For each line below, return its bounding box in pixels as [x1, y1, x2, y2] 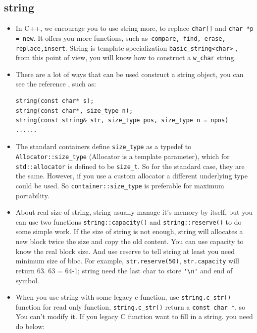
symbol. [15, 275, 39, 285]
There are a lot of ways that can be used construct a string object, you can [15, 69, 244, 79]
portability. [15, 190, 50, 200]
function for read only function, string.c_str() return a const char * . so [15, 301, 246, 312]
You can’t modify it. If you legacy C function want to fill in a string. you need [15, 311, 253, 322]
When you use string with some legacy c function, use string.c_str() [15, 292, 231, 302]
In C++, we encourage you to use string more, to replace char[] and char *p [15, 23, 254, 33]
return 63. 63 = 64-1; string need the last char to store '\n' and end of [15, 265, 233, 275]
